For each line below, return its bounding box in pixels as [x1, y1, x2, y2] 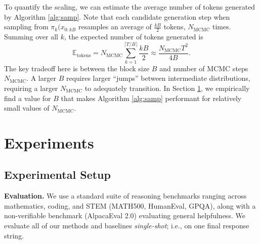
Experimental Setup [4, 167, 111, 182]
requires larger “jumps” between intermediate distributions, [66, 73, 250, 83]
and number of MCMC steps [159, 63, 248, 73]
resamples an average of [78, 21, 152, 32]
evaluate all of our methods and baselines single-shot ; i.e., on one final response [4, 220, 249, 231]
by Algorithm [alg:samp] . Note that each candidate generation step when [4, 11, 230, 22]
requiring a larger [4, 82, 58, 93]
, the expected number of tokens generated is [64, 31, 203, 42]
